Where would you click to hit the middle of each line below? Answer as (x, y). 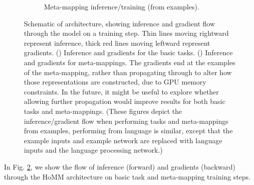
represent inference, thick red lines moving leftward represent (117, 43)
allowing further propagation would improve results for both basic (125, 101)
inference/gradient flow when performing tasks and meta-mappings (126, 121)
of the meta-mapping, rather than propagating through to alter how (128, 72)
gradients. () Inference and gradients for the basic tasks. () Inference (128, 52)
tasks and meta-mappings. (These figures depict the (103, 111)
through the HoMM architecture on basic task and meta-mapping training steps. (127, 176)
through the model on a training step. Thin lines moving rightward (127, 33)
